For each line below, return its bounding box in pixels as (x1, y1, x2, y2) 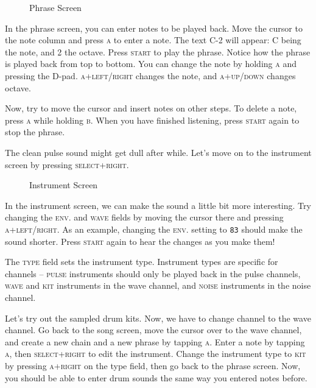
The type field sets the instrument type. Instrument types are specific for (5, 255, 278, 268)
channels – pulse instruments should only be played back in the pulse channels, (5, 267, 301, 280)
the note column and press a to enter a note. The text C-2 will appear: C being (5, 34, 301, 46)
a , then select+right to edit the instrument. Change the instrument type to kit (5, 347, 306, 360)
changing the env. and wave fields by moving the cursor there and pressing (5, 211, 284, 224)
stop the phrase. (5, 125, 65, 138)
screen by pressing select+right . (5, 158, 129, 171)
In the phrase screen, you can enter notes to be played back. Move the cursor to (5, 21, 303, 34)
